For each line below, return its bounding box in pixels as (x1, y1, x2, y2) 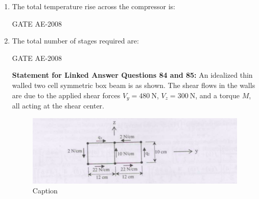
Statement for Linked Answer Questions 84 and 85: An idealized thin (12, 70, 253, 80)
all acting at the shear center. (12, 100, 104, 111)
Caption (32, 185, 58, 196)
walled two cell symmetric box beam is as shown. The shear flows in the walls (12, 79, 255, 90)
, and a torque (195, 90, 240, 100)
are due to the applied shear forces (12, 90, 121, 100)
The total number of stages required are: (12, 35, 139, 46)
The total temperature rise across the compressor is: (12, 1, 175, 11)
